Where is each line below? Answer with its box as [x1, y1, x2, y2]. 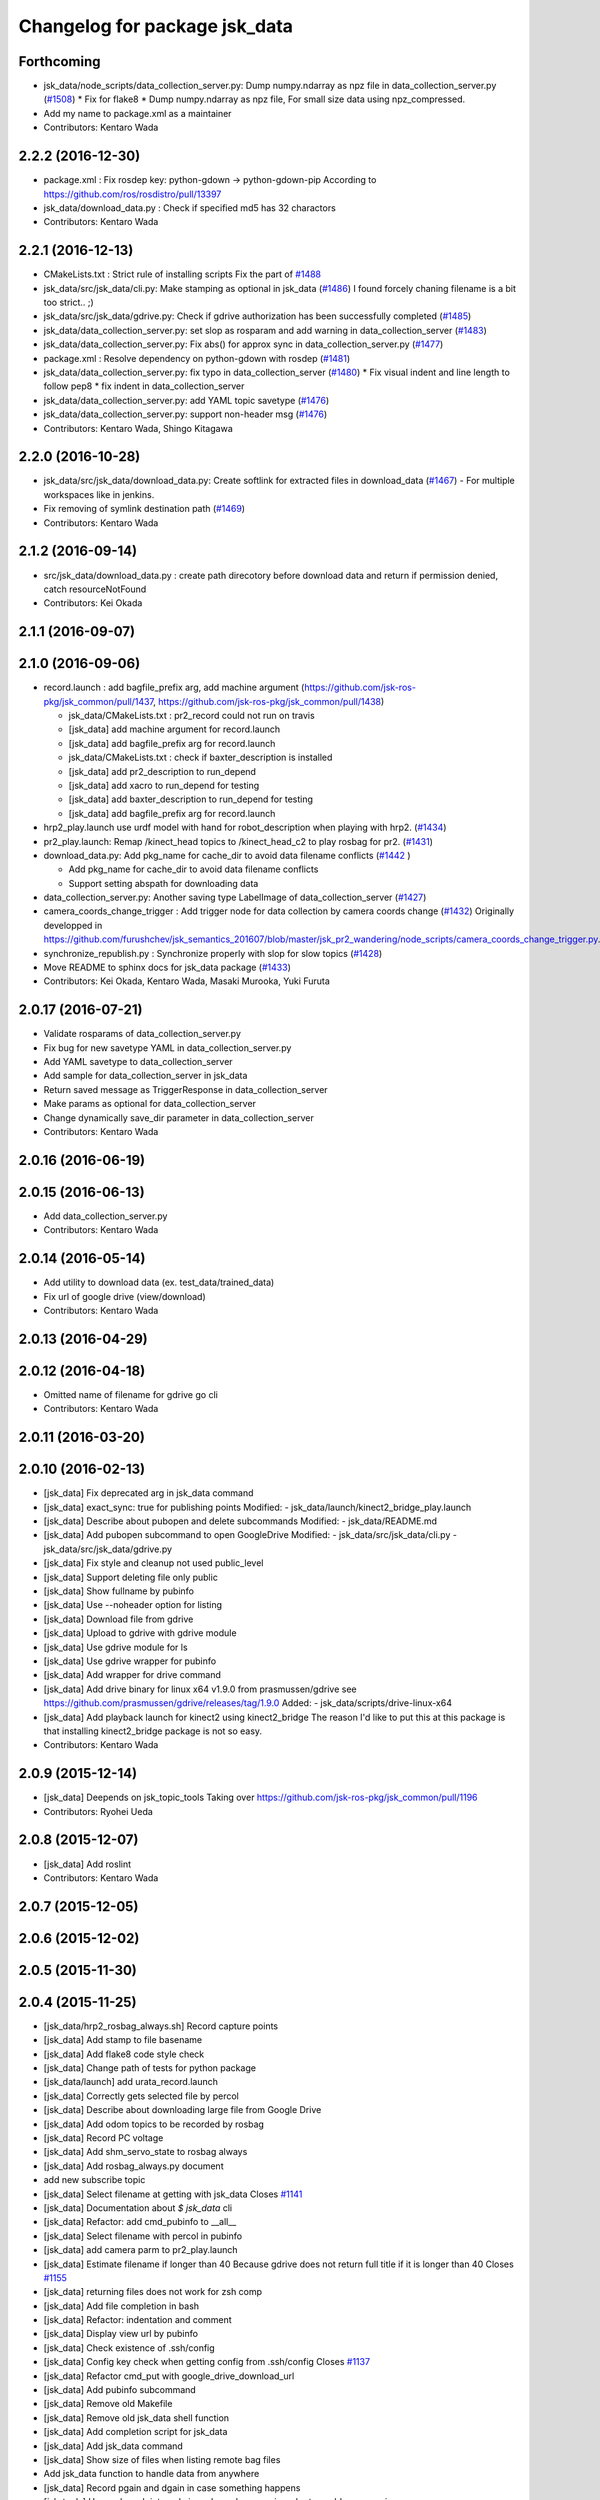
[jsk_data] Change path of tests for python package [43, 2062, 257, 2074]
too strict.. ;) [43, 296, 94, 308]
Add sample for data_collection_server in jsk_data [43, 1070, 248, 1082]
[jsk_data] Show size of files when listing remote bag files [43, 2453, 281, 2465]
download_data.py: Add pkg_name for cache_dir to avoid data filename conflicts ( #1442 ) [43, 849, 411, 861]
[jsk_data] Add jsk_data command [43, 2440, 184, 2452]
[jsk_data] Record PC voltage [43, 2131, 164, 2144]
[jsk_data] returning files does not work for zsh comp [43, 2286, 263, 2298]
